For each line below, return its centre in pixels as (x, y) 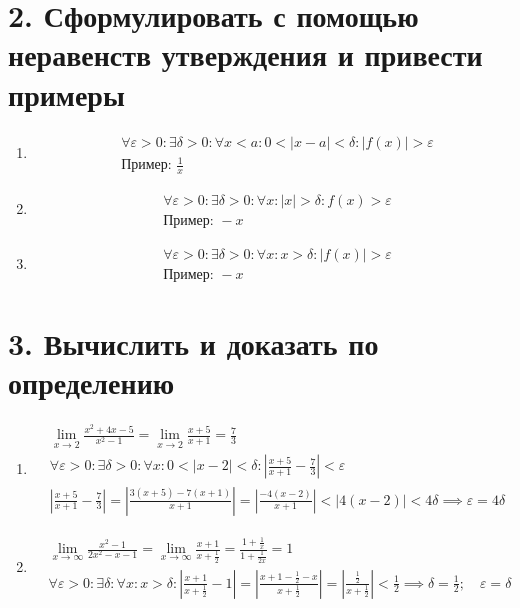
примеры (66, 93)
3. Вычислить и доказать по (193, 343)
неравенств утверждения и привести (245, 54)
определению (91, 382)
